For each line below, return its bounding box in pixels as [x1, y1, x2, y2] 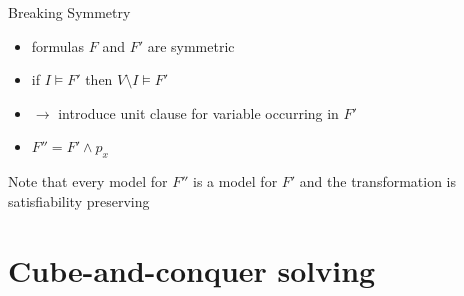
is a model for [193, 171, 278, 192]
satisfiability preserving [8, 190, 150, 211]
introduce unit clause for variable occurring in [58, 102, 339, 123]
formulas [31, 35, 85, 56]
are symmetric [147, 35, 235, 56]
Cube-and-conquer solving [8, 249, 376, 290]
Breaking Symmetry [8, 2, 131, 22]
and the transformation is [299, 171, 457, 192]
